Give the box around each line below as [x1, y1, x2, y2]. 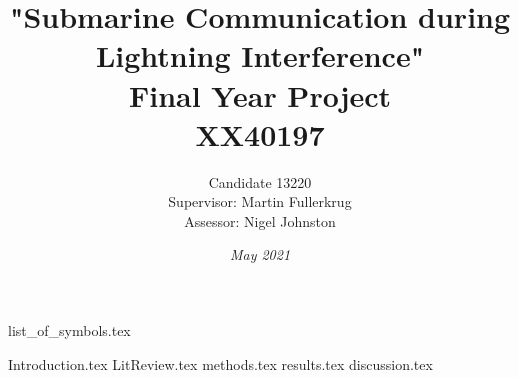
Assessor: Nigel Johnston [184, 210, 336, 231]
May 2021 [229, 244, 291, 265]
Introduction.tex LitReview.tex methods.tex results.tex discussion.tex [8, 353, 433, 374]
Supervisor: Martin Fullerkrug [168, 191, 352, 212]
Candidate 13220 [208, 171, 312, 192]
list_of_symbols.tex [8, 320, 131, 341]
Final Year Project [128, 74, 392, 115]
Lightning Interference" [95, 35, 425, 76]
